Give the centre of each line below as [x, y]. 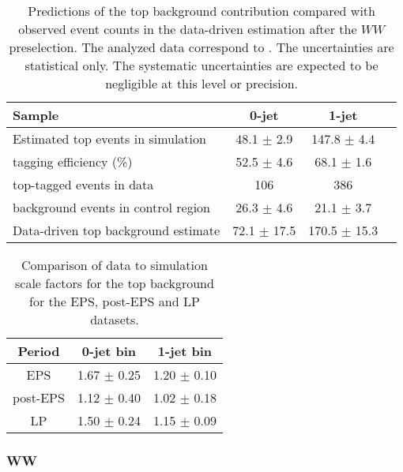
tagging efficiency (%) [73, 161]
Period [39, 351]
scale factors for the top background [115, 283]
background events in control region [112, 207]
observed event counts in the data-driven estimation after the [188, 29]
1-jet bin [185, 351]
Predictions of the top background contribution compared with [201, 11]
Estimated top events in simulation [109, 139]
